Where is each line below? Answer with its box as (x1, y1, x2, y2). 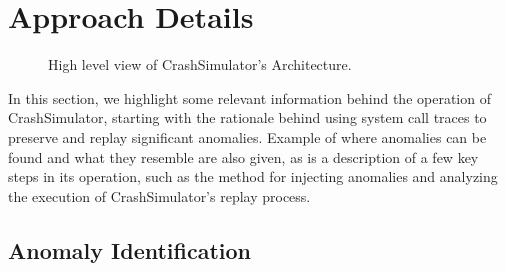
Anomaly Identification (8, 234, 252, 265)
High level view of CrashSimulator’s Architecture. (48, 54, 352, 75)
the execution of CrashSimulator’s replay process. (8, 185, 311, 206)
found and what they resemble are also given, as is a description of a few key (8, 146, 479, 167)
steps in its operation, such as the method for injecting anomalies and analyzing (8, 166, 498, 187)
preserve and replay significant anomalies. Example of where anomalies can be (8, 126, 487, 147)
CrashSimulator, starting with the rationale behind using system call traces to (8, 107, 487, 128)
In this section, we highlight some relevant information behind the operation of (8, 87, 491, 108)
